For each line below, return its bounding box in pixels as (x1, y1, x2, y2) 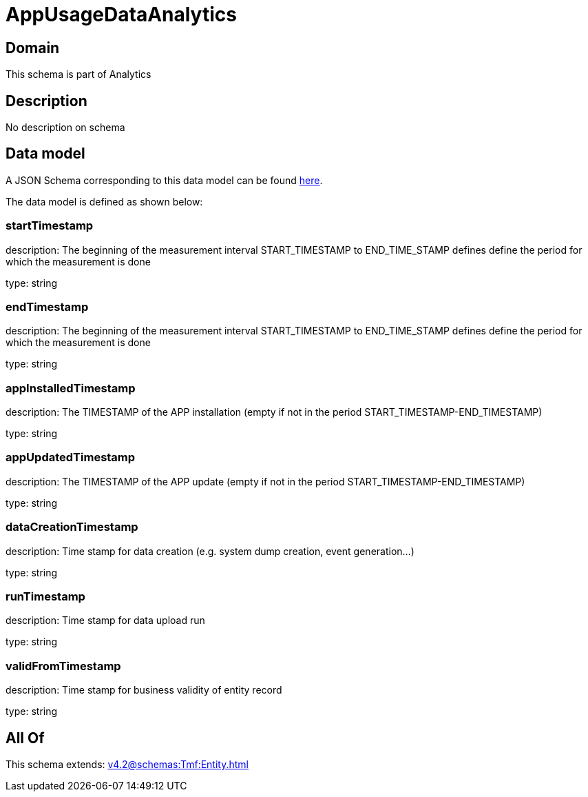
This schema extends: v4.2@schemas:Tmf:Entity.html (6, 758, 249, 770)
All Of (6, 729, 45, 747)
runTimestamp (6, 589, 85, 603)
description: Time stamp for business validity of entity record (6, 684, 282, 696)
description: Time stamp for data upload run (6, 614, 205, 627)
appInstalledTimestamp (6, 381, 136, 395)
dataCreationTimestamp (6, 520, 138, 534)
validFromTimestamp (6, 658, 121, 673)
